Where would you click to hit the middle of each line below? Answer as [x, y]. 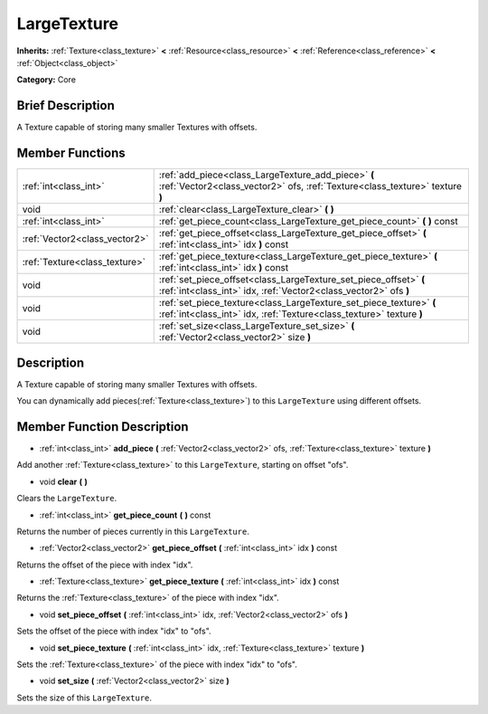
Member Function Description [103, 427]
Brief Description [66, 105]
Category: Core [47, 80]
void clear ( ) [63, 481]
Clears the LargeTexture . [67, 499]
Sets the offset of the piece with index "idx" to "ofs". [114, 631]
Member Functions [71, 153]
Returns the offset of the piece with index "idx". [105, 565]
